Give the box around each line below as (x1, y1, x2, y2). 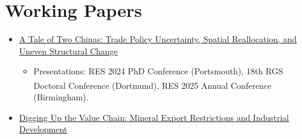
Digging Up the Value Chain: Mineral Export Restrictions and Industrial (19, 111, 289, 123)
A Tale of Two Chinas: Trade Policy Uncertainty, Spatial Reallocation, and (19, 33, 297, 45)
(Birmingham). (33, 91, 89, 103)
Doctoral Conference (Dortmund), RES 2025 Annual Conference (33, 79, 272, 91)
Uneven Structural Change (19, 44, 118, 57)
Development (19, 123, 68, 135)
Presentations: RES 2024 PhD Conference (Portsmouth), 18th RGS (33, 65, 283, 77)
